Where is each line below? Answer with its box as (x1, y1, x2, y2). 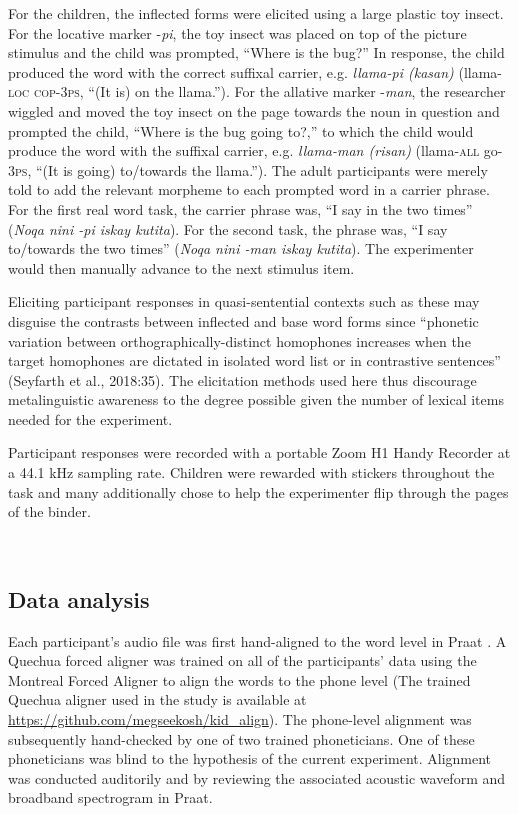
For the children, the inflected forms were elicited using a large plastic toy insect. (8, 3, 504, 23)
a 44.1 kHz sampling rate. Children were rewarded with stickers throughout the (8, 462, 495, 483)
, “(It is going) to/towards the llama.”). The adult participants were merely (27, 159, 488, 180)
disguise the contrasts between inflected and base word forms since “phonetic (8, 310, 479, 331)
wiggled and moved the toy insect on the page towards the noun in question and (8, 100, 500, 121)
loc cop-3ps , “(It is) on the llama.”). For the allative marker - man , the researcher (8, 81, 506, 102)
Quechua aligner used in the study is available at (8, 689, 307, 710)
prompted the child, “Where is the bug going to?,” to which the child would (8, 120, 474, 141)
